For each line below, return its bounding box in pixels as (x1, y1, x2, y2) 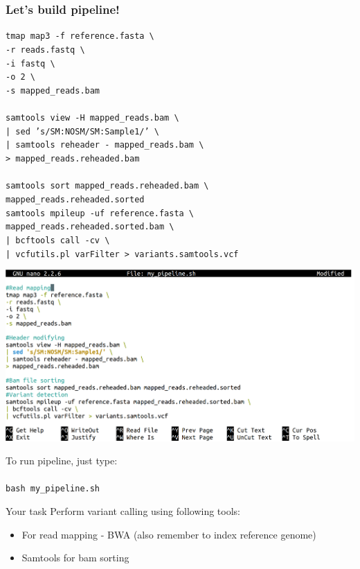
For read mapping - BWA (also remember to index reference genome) (21, 527, 316, 541)
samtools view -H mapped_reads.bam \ (6, 113, 179, 123)
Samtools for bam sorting (21, 550, 129, 565)
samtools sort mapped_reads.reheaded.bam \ (6, 181, 209, 191)
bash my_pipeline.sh (6, 484, 100, 494)
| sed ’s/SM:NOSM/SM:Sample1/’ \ (6, 126, 159, 137)
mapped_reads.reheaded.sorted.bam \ (6, 222, 174, 232)
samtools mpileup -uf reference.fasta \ (6, 208, 195, 218)
